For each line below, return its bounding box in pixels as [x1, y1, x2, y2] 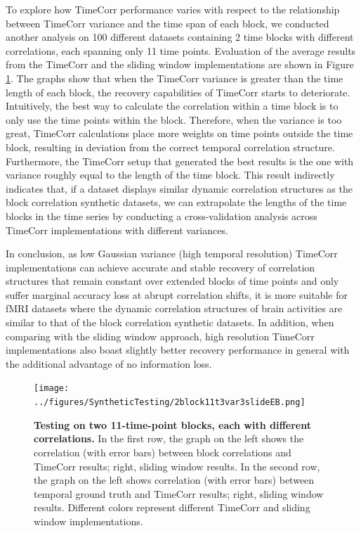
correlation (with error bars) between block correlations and [34, 444, 291, 459]
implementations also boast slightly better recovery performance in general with [6, 342, 350, 357]
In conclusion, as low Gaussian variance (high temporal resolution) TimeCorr [6, 246, 338, 261]
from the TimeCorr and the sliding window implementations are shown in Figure [6, 57, 354, 72]
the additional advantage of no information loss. [6, 356, 212, 371]
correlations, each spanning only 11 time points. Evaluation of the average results [6, 43, 356, 58]
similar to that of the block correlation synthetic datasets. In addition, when [6, 315, 334, 330]
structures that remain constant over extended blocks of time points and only [6, 274, 339, 288]
